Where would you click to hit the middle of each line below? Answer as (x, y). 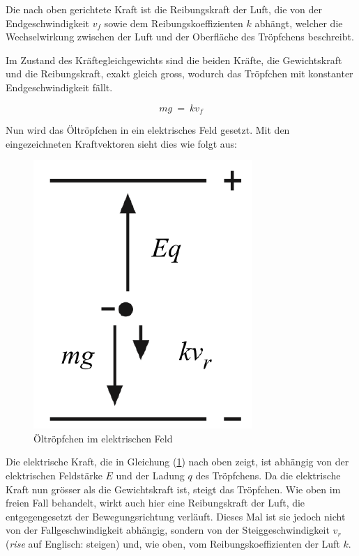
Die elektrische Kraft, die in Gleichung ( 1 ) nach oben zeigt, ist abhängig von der (177, 462)
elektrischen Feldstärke (54, 475)
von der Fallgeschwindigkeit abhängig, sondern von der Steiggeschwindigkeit (168, 530)
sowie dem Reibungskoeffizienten (174, 23)
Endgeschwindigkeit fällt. (59, 87)
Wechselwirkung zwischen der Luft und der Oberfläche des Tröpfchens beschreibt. (180, 37)
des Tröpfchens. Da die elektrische (268, 475)
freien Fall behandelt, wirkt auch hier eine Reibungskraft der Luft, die (155, 503)
